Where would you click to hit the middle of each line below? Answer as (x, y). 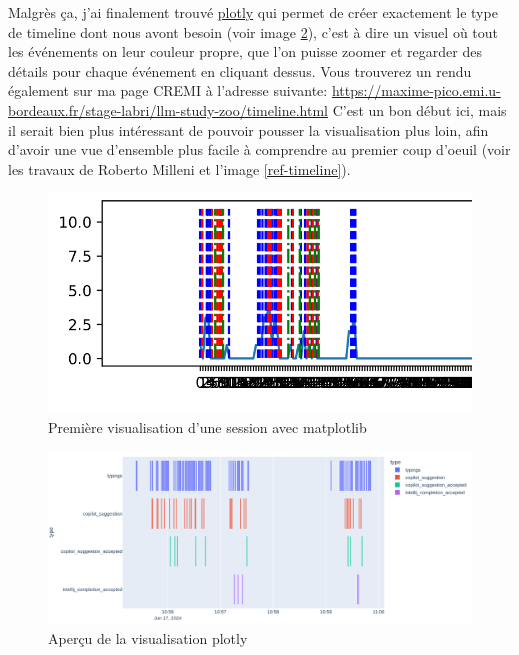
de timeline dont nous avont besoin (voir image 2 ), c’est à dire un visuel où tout (253, 31)
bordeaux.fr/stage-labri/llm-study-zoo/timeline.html (168, 109)
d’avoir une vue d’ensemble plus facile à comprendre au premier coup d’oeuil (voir (259, 149)
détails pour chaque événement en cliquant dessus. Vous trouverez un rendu (240, 70)
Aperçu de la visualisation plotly (148, 638)
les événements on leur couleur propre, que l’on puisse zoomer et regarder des (245, 51)
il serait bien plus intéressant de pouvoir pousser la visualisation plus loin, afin (248, 129)
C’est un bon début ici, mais (419, 109)
